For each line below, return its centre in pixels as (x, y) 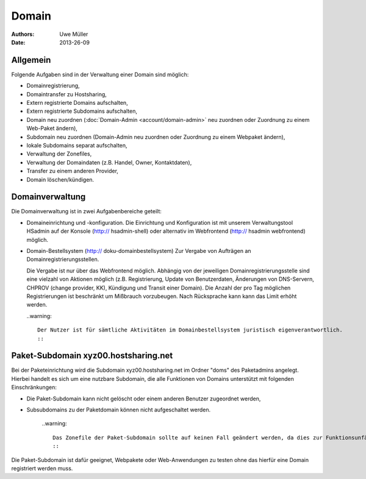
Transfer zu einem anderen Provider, (73, 171)
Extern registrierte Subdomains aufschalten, (82, 111)
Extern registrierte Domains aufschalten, (77, 103)
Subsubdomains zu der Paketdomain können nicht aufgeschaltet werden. (118, 410)
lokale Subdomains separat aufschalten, (77, 145)
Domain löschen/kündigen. (60, 179)
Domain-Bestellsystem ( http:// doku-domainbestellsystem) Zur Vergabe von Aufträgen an (139, 251)
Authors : (23, 34)
